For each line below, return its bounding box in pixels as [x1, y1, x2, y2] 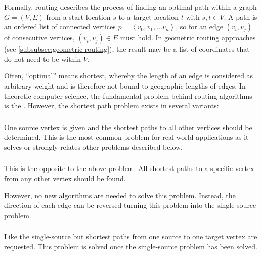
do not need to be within [4, 53, 81, 64]
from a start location [46, 11, 111, 22]
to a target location [118, 11, 179, 22]
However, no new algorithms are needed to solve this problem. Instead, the [4, 190, 236, 200]
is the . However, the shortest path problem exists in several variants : [4, 100, 219, 111]
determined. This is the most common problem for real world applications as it [4, 132, 249, 142]
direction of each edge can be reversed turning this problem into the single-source [4, 200, 256, 210]
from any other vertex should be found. [4, 173, 126, 183]
